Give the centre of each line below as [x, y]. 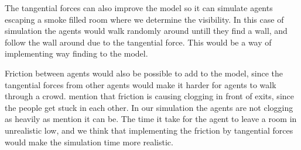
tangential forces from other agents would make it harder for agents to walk [141, 84]
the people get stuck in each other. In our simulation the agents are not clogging [149, 107]
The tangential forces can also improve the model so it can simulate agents [139, 8]
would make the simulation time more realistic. [89, 142]
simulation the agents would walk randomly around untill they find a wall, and [146, 31]
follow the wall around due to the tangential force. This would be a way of [138, 42]
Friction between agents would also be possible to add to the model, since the [144, 73]
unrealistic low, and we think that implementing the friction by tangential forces [149, 130]
